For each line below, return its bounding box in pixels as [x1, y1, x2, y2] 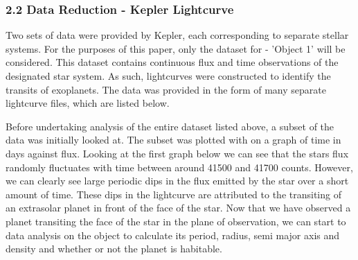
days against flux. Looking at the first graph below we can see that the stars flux [6, 146, 349, 160]
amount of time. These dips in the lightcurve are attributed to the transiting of [6, 187, 341, 201]
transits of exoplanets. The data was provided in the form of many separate [6, 82, 326, 96]
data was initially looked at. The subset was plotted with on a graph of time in [6, 132, 341, 147]
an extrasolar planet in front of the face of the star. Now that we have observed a [6, 200, 351, 215]
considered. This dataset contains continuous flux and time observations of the [6, 55, 339, 69]
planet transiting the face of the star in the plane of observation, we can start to [6, 214, 346, 228]
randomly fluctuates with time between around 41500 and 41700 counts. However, [6, 159, 353, 174]
